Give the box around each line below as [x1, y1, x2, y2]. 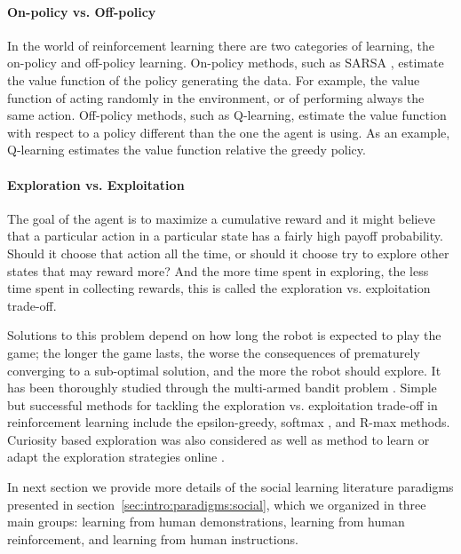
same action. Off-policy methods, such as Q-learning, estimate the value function [7, 106, 447, 124]
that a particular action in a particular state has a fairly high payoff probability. [7, 226, 443, 245]
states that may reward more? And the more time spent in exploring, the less [7, 261, 429, 280]
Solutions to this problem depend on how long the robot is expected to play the [7, 326, 441, 344]
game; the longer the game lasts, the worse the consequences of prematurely [7, 343, 420, 361]
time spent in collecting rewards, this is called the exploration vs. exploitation [7, 279, 431, 297]
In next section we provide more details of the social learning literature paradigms [7, 478, 454, 496]
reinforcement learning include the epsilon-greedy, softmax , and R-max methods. [7, 413, 450, 431]
